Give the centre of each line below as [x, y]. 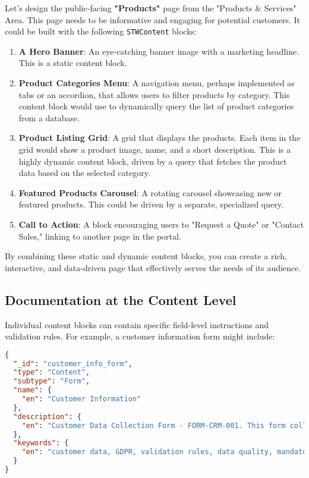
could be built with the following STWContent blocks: [101, 31]
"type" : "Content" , [52, 372]
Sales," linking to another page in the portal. [100, 236]
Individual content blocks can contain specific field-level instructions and [137, 324]
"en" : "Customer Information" [81, 399]
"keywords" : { [41, 443]
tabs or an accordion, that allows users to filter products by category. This [154, 94]
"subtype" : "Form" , [52, 381]
